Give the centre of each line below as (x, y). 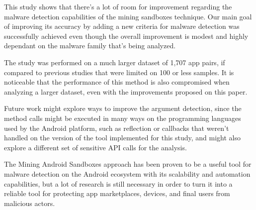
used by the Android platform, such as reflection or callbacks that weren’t (117, 128)
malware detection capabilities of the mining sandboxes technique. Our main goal (128, 16)
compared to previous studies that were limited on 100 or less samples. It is (119, 72)
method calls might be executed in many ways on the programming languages (123, 118)
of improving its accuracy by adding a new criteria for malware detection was (122, 26)
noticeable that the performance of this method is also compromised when (117, 82)
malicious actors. (30, 203)
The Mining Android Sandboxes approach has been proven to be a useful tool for (128, 164)
